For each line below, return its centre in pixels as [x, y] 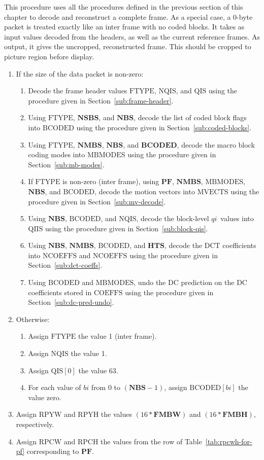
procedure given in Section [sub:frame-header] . [101, 100]
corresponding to [53, 451]
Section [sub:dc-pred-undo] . [71, 302]
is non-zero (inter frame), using [111, 181]
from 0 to [106, 387]
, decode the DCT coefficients [210, 245]
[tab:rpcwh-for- [229, 441]
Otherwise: [33, 319]
